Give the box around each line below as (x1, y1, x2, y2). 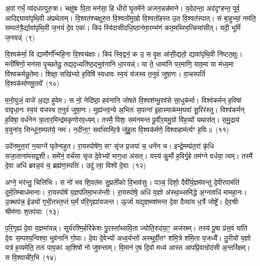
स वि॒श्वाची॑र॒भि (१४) (5, 252, 56, 263)
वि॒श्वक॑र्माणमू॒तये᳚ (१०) (5, 78, 60, 89)
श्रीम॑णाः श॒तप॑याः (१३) (5, 206, 59, 216)
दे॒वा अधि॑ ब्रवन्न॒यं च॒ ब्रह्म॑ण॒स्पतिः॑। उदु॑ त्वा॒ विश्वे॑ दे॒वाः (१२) (5, 160, 146, 171)
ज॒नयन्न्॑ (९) (5, 32, 35, 42)
